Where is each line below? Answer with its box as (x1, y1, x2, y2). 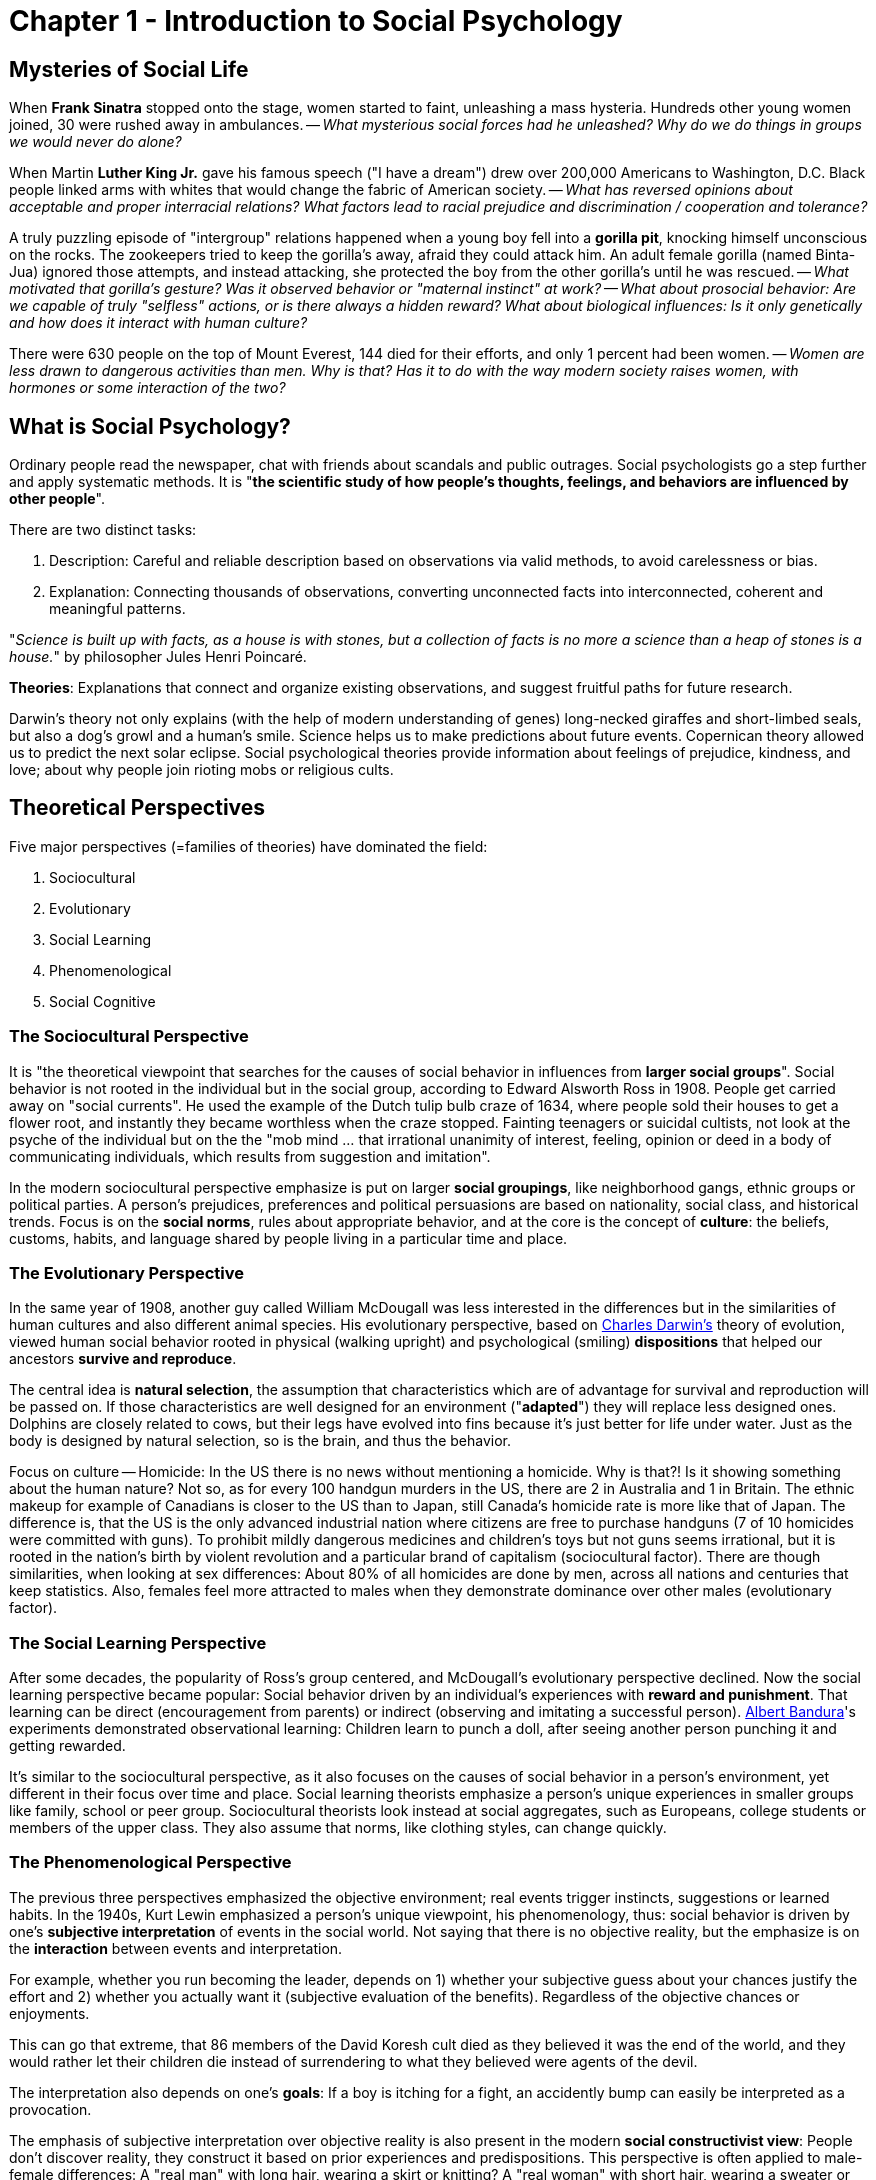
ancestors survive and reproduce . (9, 1350, 237, 1368)
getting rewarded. (9, 1737, 126, 1755)
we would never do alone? (9, 133, 182, 151)
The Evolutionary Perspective (9, 1262, 245, 1283)
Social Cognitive (49, 992, 156, 1010)
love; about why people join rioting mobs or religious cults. (9, 761, 394, 779)
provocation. (9, 2100, 92, 2118)
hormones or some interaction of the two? (9, 379, 286, 397)
